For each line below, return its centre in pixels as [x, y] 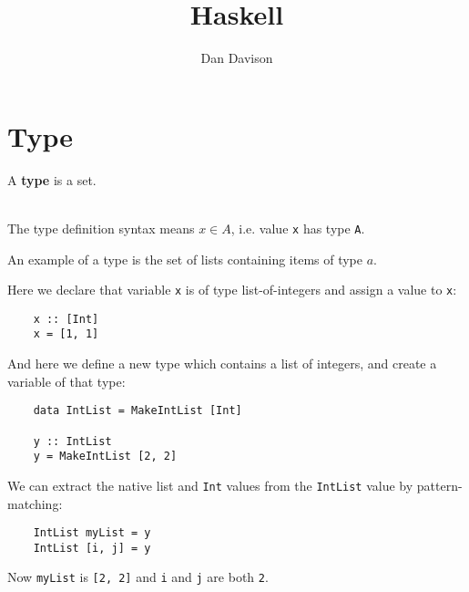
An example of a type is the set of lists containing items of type [185, 259]
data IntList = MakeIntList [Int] [138, 411]
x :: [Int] [66, 319]
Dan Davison [237, 58]
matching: [35, 503]
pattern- [439, 485]
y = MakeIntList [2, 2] [105, 457]
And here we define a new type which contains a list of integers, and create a [222, 364]
